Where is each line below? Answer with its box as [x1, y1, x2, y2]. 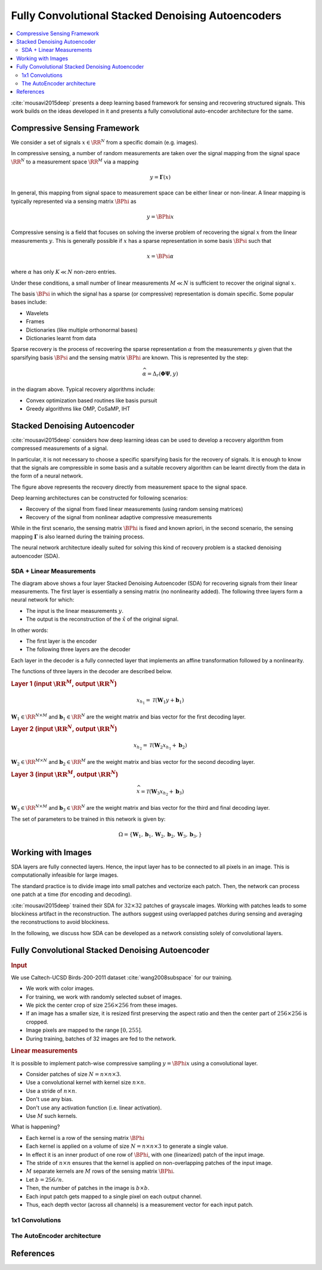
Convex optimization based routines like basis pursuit [26, 397, 157, 404]
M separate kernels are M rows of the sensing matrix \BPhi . [26, 1167, 175, 1175]
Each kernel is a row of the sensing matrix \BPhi [26, 1134, 145, 1141]
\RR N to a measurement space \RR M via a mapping [11, 158, 139, 165]
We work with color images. [26, 985, 95, 992]
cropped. [26, 1018, 49, 1025]
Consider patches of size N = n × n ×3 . [26, 1071, 122, 1078]
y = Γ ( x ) [150, 174, 171, 180]
